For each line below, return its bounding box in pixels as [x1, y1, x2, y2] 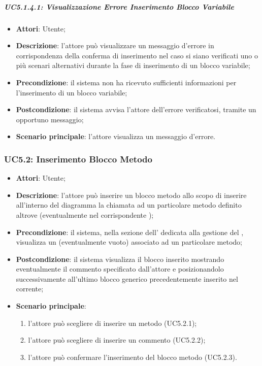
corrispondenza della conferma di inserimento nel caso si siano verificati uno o [16, 50, 258, 60]
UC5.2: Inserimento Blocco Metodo [4, 152, 152, 165]
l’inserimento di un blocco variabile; [16, 87, 127, 97]
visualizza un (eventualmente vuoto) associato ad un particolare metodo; [16, 237, 242, 247]
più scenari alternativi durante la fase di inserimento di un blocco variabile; [16, 60, 250, 71]
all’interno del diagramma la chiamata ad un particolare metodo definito [16, 199, 242, 210]
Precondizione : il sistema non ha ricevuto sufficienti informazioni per [16, 77, 237, 87]
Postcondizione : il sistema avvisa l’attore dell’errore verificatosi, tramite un [16, 104, 256, 115]
